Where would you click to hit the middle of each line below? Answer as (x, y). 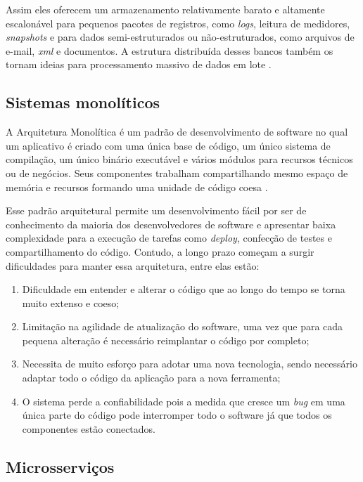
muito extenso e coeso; (71, 302)
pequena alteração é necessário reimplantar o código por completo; (166, 340)
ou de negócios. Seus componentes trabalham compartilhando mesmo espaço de (177, 172)
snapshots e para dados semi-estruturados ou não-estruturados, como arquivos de (180, 37)
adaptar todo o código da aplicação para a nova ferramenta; (151, 378)
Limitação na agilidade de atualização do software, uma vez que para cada (183, 326)
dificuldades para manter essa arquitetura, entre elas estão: (133, 265)
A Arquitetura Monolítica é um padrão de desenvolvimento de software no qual (177, 132)
